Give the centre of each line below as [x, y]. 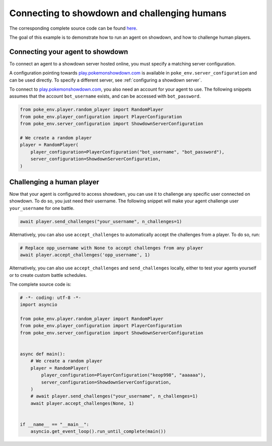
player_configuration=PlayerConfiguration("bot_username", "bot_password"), [127, 152]
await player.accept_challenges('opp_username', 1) [85, 255]
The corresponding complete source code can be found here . [74, 28]
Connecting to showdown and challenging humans [118, 13]
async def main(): [43, 354]
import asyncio [39, 305]
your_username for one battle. [42, 208]
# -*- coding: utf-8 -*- [51, 298]
